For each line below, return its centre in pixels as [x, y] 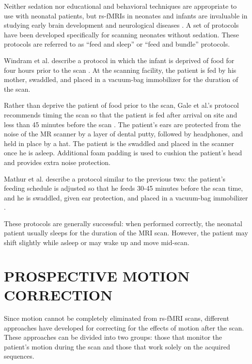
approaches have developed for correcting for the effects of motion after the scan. [124, 327]
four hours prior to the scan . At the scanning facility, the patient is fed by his [120, 70]
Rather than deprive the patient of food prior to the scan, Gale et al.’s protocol [121, 105]
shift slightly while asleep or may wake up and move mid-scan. [97, 242]
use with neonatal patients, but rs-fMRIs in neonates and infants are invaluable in [126, 15]
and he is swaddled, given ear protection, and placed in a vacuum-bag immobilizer [126, 197]
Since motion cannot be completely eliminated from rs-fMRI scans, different [117, 318]
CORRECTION [58, 295]
